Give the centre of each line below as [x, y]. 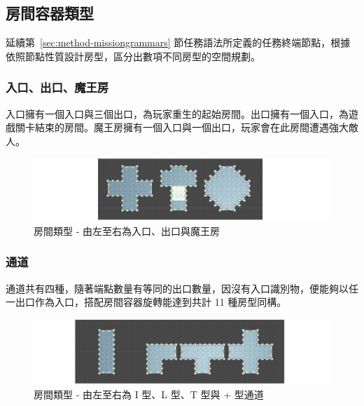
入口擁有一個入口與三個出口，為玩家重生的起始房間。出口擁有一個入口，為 [177, 113]
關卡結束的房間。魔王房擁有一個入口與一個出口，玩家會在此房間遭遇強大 [182, 127]
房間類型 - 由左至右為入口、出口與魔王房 [127, 230]
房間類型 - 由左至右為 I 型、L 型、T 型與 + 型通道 [149, 394]
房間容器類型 [50, 13]
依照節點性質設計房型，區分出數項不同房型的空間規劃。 [133, 56]
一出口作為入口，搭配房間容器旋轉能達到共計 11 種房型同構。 [146, 302]
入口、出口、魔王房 [57, 87]
